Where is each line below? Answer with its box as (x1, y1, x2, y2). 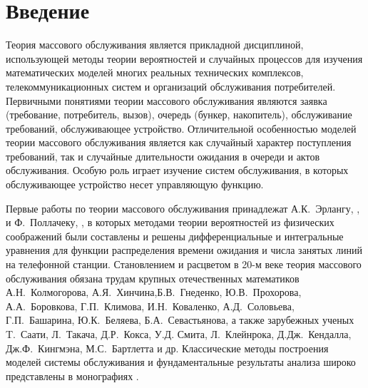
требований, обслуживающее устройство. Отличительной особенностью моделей (6, 121, 357, 136)
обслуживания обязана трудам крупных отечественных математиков (6, 270, 300, 285)
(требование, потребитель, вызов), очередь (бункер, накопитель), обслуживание (6, 107, 352, 122)
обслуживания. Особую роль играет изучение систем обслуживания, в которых (6, 163, 349, 178)
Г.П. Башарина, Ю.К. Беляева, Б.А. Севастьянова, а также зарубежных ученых (6, 312, 354, 327)
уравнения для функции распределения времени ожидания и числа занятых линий (6, 242, 362, 257)
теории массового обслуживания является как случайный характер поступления (6, 135, 352, 150)
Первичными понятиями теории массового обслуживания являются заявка (6, 93, 327, 108)
